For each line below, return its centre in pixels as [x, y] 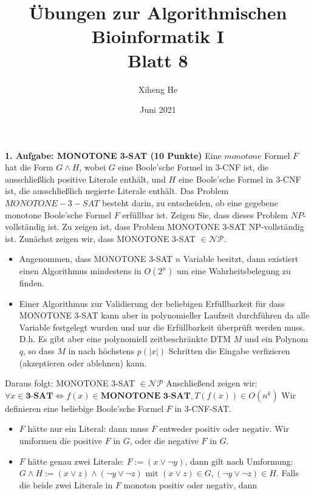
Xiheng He [158, 89]
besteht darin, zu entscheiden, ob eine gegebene [190, 203]
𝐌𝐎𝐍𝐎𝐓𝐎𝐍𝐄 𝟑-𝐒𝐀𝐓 [145, 396]
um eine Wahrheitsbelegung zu [234, 271]
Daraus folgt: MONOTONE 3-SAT [70, 383]
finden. [32, 283]
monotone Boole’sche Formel [58, 214]
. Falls [287, 473]
